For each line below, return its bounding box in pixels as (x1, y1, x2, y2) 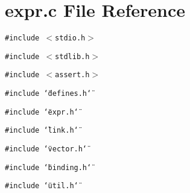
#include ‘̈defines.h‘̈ (5, 89, 92, 98)
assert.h (55, 71, 90, 80)
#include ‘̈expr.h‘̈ (5, 107, 78, 116)
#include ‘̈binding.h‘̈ (5, 163, 92, 172)
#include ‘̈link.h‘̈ (5, 126, 78, 135)
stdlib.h (55, 52, 90, 61)
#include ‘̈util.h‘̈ (5, 182, 78, 191)
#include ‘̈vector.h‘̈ (5, 145, 87, 154)
